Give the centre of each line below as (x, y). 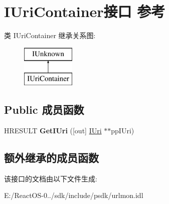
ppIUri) (123, 131)
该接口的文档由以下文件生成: (51, 178)
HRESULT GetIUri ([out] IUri (53, 131)
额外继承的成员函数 (51, 158)
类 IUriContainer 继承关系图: (50, 35)
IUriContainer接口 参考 (85, 11)
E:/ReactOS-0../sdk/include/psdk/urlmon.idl (74, 195)
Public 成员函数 (44, 110)
